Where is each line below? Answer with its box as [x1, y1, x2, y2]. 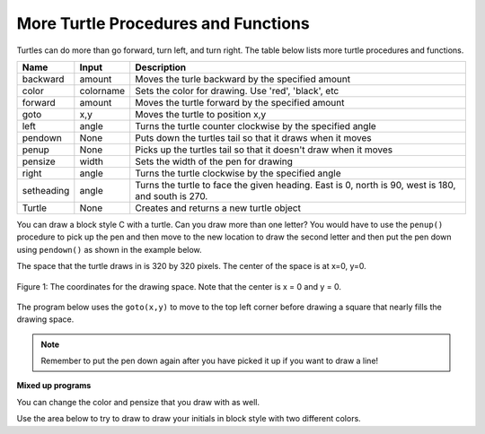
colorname [79, 84, 126, 97]
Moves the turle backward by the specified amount [135, 73, 350, 85]
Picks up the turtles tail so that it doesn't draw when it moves [135, 143, 393, 156]
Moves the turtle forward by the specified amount [135, 96, 345, 108]
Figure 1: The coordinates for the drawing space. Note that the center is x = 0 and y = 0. [16, 281, 341, 291]
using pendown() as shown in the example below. [16, 244, 202, 255]
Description [135, 61, 187, 74]
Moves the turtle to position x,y [135, 108, 267, 120]
